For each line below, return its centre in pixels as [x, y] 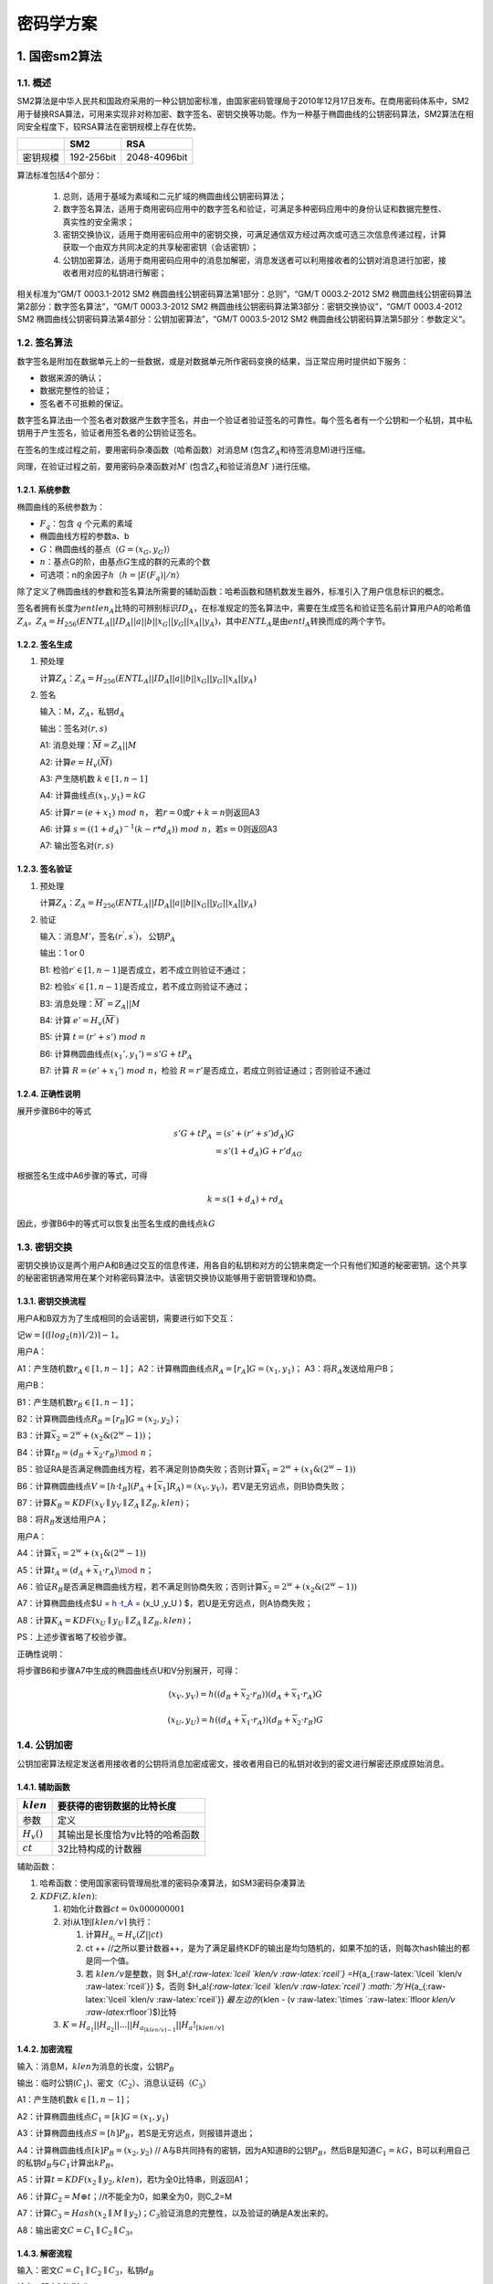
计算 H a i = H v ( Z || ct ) [124, 1936]
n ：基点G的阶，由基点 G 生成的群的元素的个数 [125, 562]
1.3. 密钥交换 [45, 1247]
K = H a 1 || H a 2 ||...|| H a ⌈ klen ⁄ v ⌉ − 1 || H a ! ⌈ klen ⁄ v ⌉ [143, 2027]
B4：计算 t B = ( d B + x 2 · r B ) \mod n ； [85, 1453]
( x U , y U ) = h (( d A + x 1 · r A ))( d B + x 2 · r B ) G [246, 1720]
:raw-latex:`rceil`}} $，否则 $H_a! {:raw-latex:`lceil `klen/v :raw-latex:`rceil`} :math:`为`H [248, 1986]
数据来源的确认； [72, 377]
